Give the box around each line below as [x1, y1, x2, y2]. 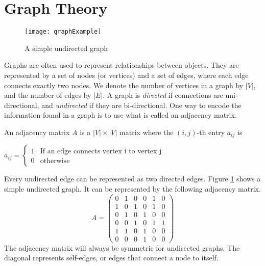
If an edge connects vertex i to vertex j [40, 148, 162, 155]
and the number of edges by [4, 90, 91, 100]
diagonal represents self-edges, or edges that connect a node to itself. [4, 252, 219, 263]
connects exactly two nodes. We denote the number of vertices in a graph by [4, 79, 244, 90]
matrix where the [119, 126, 174, 137]
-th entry [197, 126, 225, 137]
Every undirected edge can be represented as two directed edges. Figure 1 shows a [4, 173, 261, 184]
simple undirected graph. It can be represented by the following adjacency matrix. [4, 183, 261, 194]
